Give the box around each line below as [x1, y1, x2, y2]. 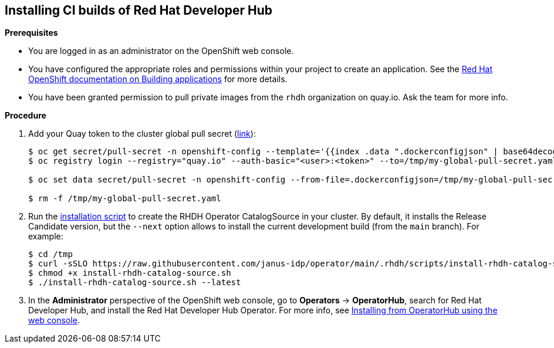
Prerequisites [5, 28, 58, 38]
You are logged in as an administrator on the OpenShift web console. [28, 46, 294, 56]
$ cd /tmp [28, 249, 73, 259]
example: [28, 231, 63, 242]
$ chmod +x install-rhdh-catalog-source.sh [28, 268, 231, 278]
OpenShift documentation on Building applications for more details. [28, 74, 288, 85]
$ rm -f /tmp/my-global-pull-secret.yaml [28, 194, 221, 204]
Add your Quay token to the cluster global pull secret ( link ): [28, 129, 256, 139]
